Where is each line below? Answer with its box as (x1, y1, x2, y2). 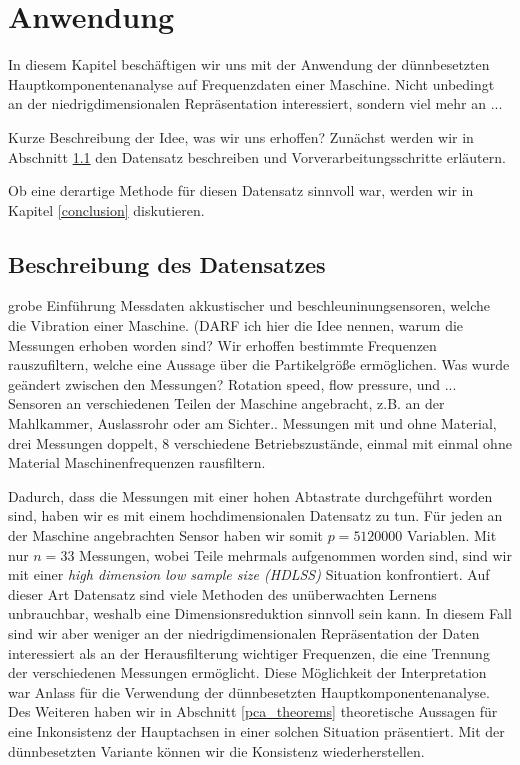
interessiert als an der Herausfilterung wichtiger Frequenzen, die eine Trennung (8, 642, 490, 663)
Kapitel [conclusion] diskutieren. (8, 199, 205, 220)
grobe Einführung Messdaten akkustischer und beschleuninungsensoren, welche (8, 295, 490, 316)
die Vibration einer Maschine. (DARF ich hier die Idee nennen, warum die (8, 315, 464, 336)
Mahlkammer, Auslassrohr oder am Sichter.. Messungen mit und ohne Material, (8, 413, 497, 434)
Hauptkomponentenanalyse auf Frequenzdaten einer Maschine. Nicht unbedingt (8, 73, 495, 94)
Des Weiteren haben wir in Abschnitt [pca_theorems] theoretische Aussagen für (8, 701, 498, 722)
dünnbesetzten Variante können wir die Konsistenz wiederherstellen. (8, 740, 425, 761)
